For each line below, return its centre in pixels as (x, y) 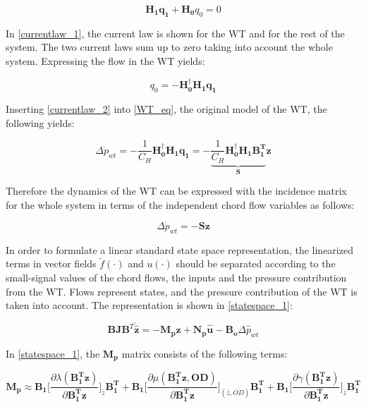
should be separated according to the (256, 263)
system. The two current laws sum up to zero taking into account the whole (169, 47)
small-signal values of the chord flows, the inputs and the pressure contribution (176, 277)
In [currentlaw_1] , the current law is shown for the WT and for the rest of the (175, 33)
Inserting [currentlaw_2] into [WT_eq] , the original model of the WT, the (166, 109)
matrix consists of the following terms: (205, 353)
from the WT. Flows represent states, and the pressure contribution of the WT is (182, 291)
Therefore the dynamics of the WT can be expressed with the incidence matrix (176, 191)
